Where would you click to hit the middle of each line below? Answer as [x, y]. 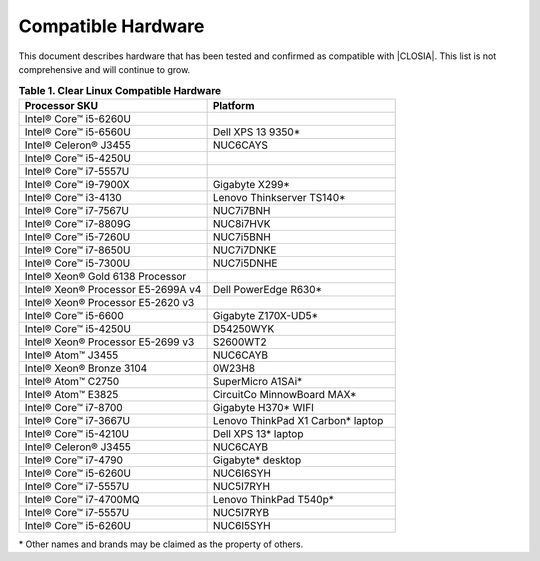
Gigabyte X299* [251, 184]
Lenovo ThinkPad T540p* [273, 499]
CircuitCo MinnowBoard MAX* [284, 394]
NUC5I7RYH [241, 486]
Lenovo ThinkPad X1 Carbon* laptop [298, 420]
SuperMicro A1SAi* [257, 381]
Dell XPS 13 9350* [256, 132]
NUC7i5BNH [242, 237]
